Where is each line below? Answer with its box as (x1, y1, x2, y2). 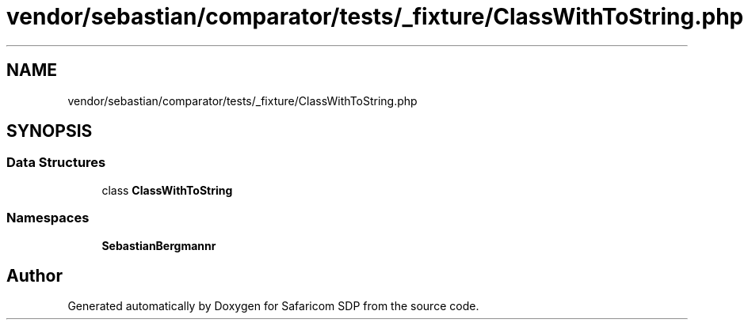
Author (6, 265, 63, 286)
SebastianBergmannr (101, 238, 216, 252)
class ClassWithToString (101, 183, 233, 197)
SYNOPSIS (6, 121, 93, 142)
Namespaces (6, 210, 90, 226)
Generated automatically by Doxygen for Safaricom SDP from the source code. (67, 299, 479, 313)
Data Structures (6, 154, 106, 171)
